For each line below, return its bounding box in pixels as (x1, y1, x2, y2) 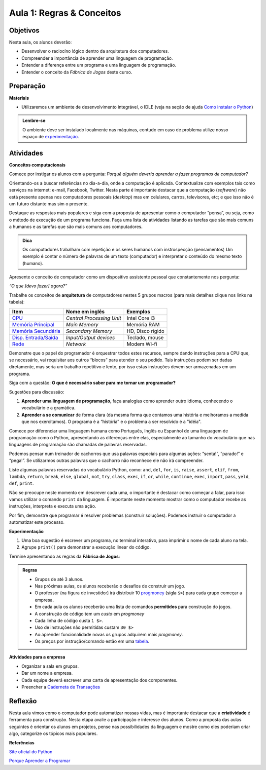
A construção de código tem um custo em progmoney (34, 611, 145, 616)
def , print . (9, 480, 34, 486)
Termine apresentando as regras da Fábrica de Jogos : (9, 553, 120, 559)
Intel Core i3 (126, 314, 155, 321)
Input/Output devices (66, 334, 115, 341)
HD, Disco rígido (126, 327, 165, 334)
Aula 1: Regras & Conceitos (9, 7, 122, 18)
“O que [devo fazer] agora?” (9, 283, 67, 289)
